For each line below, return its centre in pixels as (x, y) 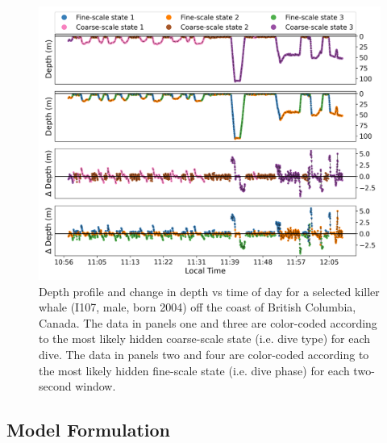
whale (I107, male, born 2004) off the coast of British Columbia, (198, 307)
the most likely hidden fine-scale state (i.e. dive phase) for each (194, 370)
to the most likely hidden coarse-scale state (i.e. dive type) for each (204, 339)
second (55, 386)
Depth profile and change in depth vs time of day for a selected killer (209, 291)
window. (96, 386)
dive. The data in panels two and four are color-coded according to (204, 355)
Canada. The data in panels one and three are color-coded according (208, 322)
